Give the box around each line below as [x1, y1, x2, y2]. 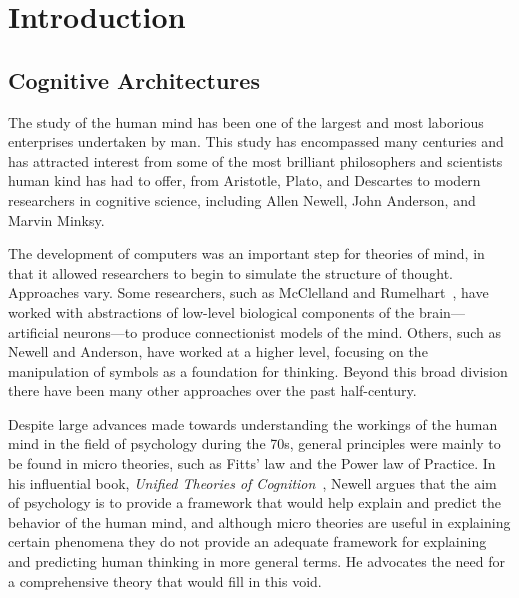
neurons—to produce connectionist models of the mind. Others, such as [63, 321, 501, 342]
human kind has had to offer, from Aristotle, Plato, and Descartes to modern [8, 170, 481, 191]
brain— [418, 301, 465, 322]
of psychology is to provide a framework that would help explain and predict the [8, 492, 502, 513]
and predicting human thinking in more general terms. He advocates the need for [8, 551, 505, 572]
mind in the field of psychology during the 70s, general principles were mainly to [8, 433, 501, 454]
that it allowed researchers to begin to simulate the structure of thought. [8, 262, 453, 283]
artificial [8, 321, 59, 342]
